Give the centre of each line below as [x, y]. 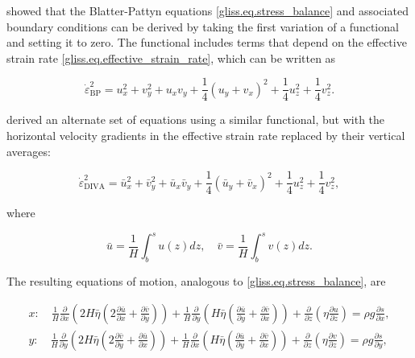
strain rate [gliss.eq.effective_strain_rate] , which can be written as [171, 58]
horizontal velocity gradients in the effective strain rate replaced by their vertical [206, 136]
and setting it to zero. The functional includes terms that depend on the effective [207, 42]
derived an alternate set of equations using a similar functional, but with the [196, 119]
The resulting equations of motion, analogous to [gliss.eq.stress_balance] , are [196, 281]
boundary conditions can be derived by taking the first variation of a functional [203, 26]
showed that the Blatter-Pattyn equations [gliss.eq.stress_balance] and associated [207, 10]
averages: [29, 151]
